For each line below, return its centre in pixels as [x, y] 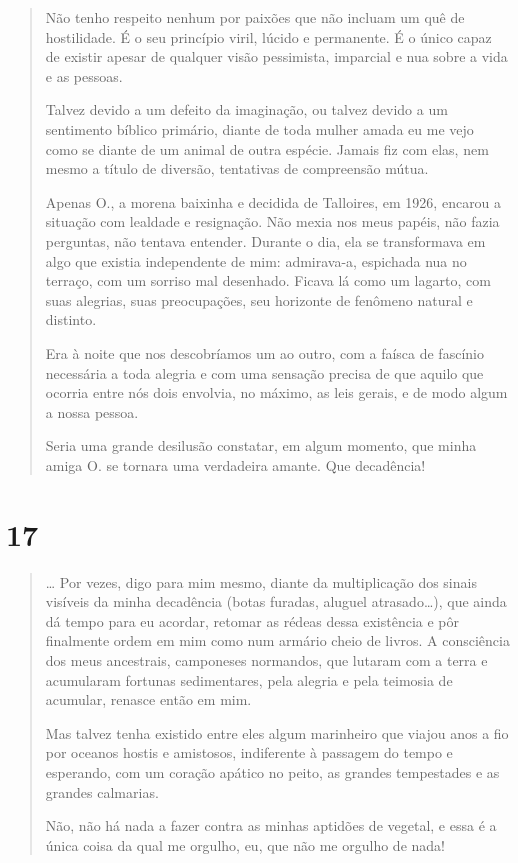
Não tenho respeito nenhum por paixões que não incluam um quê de [255, 17]
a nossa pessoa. [92, 411]
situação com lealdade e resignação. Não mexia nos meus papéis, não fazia [272, 221]
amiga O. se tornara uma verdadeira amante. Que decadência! [235, 464]
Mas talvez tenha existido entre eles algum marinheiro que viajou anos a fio [277, 732]
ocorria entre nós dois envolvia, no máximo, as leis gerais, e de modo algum [276, 392]
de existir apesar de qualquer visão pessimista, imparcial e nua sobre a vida [276, 56]
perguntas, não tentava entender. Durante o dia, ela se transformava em [265, 240]
